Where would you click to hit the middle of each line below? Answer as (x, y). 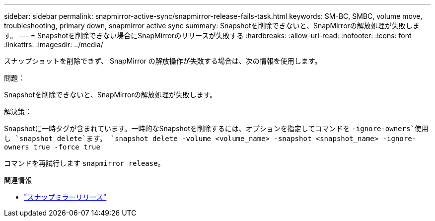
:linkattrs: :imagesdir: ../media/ (54, 44)
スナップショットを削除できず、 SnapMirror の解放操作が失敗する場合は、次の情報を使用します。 (163, 61)
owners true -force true (52, 147)
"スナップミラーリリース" (65, 197)
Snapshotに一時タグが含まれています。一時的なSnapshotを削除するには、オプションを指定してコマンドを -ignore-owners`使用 (216, 128)
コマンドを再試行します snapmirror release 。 (84, 163)
